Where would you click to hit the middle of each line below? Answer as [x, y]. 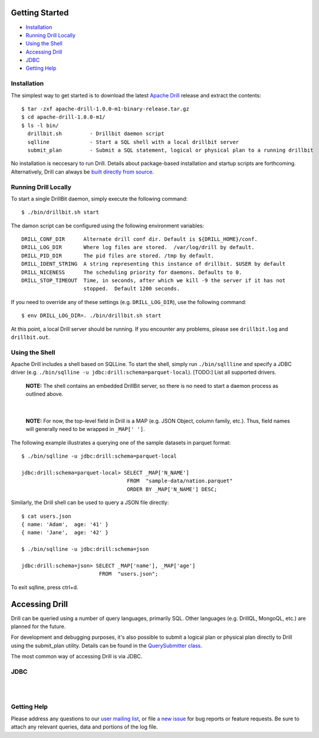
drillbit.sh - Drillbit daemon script [96, 134]
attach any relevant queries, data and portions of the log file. [85, 727]
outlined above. [45, 394]
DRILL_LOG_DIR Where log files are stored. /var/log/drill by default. [138, 247]
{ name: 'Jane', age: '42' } [65, 533]
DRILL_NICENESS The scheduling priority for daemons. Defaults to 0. [132, 272]
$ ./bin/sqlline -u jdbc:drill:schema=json [85, 549]
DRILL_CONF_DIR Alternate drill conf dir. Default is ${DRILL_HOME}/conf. [139, 239]
